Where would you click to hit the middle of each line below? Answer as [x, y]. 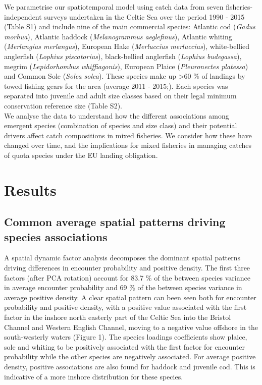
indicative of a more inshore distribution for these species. [94, 376]
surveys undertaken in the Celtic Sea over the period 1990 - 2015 [144, 16]
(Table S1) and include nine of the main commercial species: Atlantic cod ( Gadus [130, 26]
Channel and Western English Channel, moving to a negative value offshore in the [131, 327]
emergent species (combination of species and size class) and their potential [121, 125]
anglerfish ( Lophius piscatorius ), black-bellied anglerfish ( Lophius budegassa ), [123, 56]
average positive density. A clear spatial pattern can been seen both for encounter [130, 297]
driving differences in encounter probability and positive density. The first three [127, 268]
